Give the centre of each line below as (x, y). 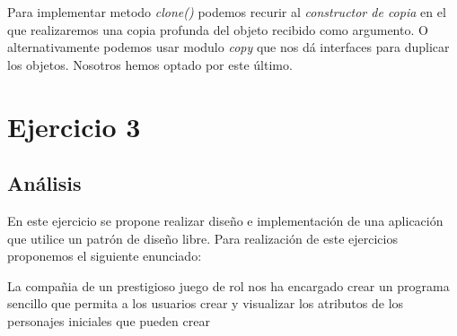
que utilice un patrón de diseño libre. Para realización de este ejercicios (202, 238)
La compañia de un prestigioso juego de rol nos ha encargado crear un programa (228, 285)
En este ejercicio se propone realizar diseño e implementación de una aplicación (225, 220)
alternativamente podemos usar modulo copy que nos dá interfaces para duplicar (228, 47)
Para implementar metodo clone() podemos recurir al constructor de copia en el (227, 12)
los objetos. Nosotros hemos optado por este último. (150, 64)
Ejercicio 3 (74, 126)
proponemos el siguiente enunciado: (105, 256)
